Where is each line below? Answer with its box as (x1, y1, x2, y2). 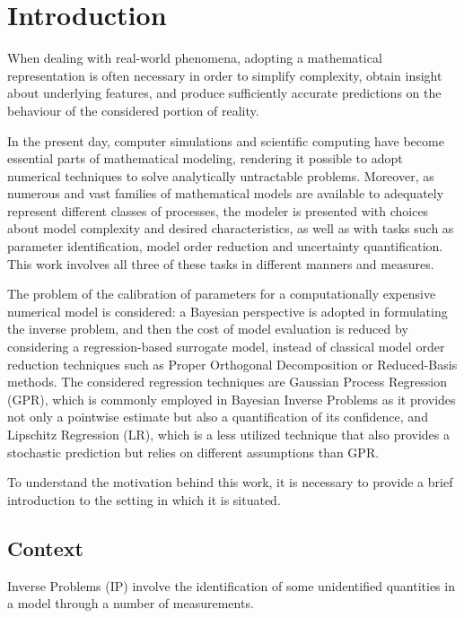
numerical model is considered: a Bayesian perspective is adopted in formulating (7, 301, 448, 320)
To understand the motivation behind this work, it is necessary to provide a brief (7, 473, 453, 492)
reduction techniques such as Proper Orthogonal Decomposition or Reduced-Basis (7, 354, 458, 373)
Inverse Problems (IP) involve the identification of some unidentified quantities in (7, 576, 455, 595)
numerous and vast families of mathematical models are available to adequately (7, 184, 444, 203)
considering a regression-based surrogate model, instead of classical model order (7, 337, 445, 356)
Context (7, 534, 83, 561)
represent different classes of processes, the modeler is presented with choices (7, 201, 429, 220)
